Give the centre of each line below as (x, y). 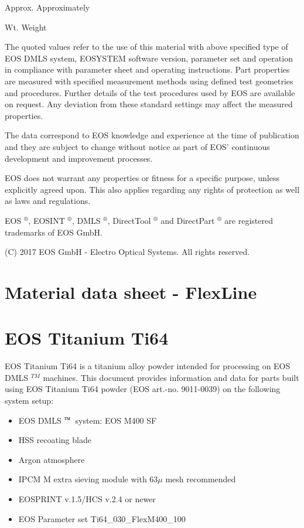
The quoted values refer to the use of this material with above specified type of (146, 47)
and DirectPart (188, 220)
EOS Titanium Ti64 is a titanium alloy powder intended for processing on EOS (148, 366)
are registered (249, 220)
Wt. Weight (26, 27)
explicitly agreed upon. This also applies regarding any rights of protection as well (152, 189)
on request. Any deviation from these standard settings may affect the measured (149, 104)
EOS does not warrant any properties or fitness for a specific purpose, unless (142, 178)
